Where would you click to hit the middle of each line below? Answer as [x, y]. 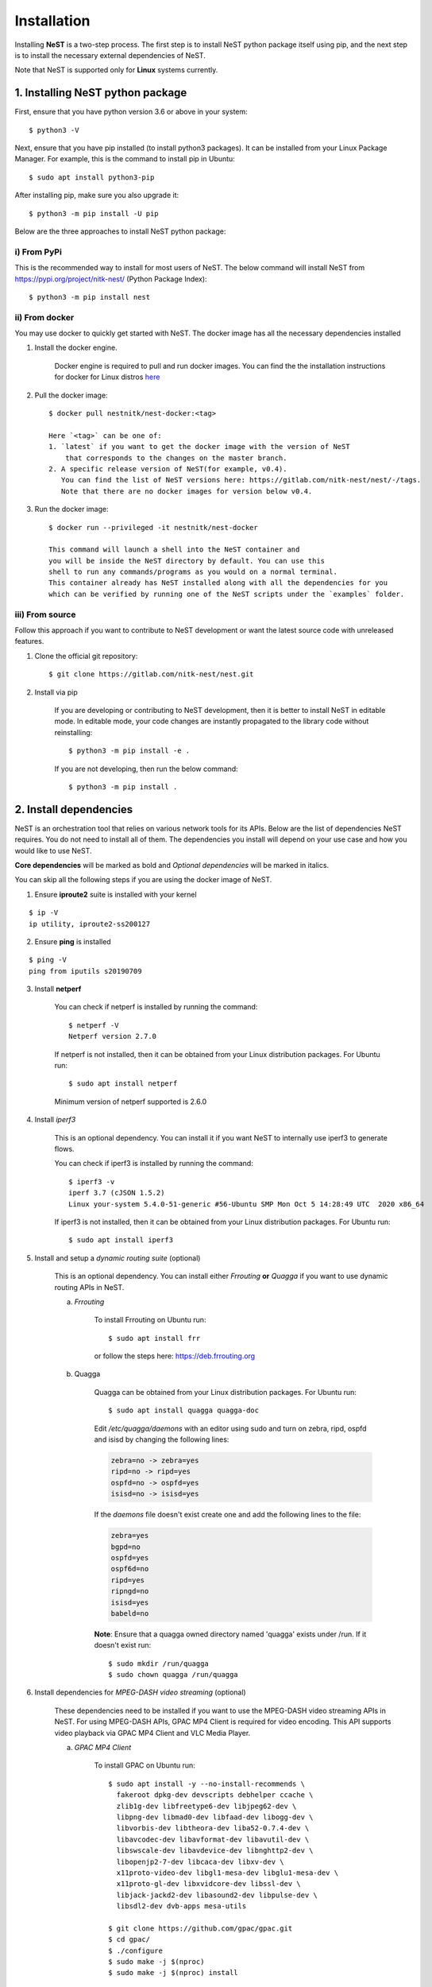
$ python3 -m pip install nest [90, 297]
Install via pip [56, 692]
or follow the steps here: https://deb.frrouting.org [175, 1356]
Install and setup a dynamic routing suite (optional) [118, 1258]
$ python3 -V [54, 130]
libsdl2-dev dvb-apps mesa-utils [181, 1906]
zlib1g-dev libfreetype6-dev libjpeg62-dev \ [206, 1806]
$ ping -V [48, 960]
